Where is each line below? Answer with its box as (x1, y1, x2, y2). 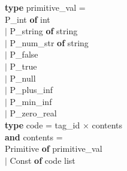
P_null (10, 71, 36, 84)
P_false (10, 48, 38, 61)
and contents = (5, 130, 63, 143)
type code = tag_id (5, 118, 80, 131)
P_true (10, 59, 37, 72)
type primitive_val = (5, 1, 86, 13)
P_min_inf (10, 95, 52, 107)
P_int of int (5, 13, 50, 25)
